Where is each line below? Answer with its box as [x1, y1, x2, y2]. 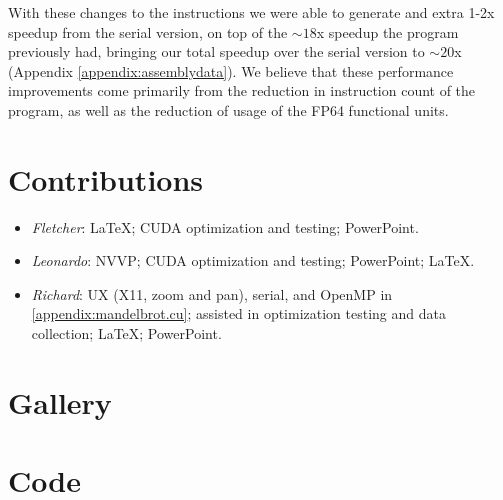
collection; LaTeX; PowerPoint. [31, 323, 222, 344]
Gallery [8, 381, 112, 422]
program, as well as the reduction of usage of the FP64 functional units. [8, 99, 449, 120]
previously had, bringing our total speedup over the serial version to [8, 41, 425, 62]
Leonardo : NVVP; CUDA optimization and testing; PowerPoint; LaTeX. [31, 250, 475, 271]
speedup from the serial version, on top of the [8, 21, 288, 42]
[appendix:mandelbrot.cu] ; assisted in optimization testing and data [31, 303, 446, 324]
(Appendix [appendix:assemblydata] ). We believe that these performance [8, 60, 454, 81]
